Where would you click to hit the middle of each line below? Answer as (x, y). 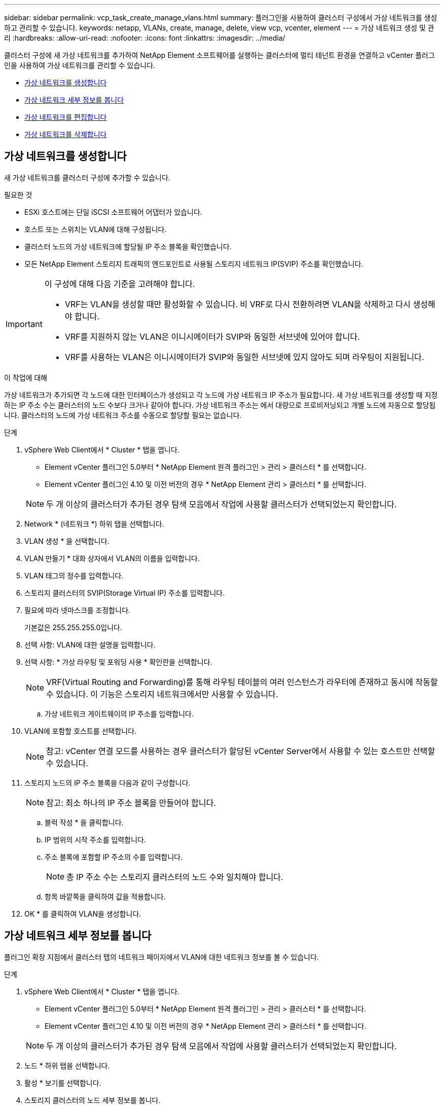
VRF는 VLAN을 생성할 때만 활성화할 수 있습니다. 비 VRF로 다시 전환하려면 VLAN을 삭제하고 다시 (238, 304)
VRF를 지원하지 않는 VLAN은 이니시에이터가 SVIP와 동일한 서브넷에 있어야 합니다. (212, 336)
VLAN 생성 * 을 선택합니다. (67, 541)
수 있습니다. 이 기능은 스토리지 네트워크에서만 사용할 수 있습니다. (162, 694)
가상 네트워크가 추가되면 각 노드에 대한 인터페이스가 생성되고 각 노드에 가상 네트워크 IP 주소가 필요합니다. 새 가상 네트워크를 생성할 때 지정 (221, 395)
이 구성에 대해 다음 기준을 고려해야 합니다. (120, 284)
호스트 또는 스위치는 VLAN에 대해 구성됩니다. (96, 229)
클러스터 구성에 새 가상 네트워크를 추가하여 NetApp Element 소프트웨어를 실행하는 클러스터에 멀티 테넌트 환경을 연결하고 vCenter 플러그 (219, 55)
